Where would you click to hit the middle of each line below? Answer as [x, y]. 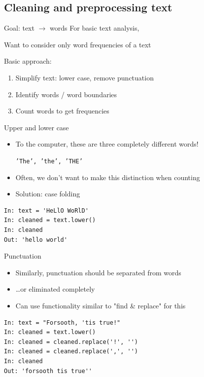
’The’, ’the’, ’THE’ [49, 161]
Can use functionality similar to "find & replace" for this [101, 305]
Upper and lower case [36, 127]
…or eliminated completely [55, 289]
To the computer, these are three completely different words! [107, 144]
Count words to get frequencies [62, 111]
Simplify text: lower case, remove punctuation [85, 77]
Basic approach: [28, 61]
